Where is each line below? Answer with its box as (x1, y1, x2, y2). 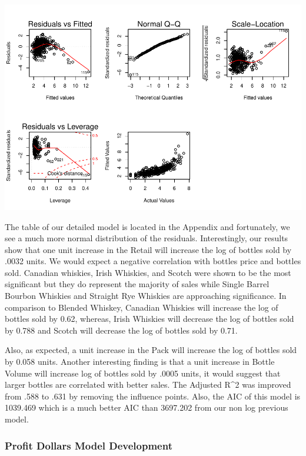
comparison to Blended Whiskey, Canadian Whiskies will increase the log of (5, 301, 278, 313)
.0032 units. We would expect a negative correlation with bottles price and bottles (5, 255, 301, 267)
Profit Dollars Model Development (5, 438, 172, 452)
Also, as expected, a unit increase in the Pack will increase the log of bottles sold (5, 344, 297, 356)
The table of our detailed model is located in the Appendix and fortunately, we (5, 220, 290, 232)
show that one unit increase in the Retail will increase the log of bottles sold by (5, 243, 292, 255)
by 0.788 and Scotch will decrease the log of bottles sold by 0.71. (5, 324, 238, 336)
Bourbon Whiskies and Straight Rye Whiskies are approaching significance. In (5, 289, 287, 302)
